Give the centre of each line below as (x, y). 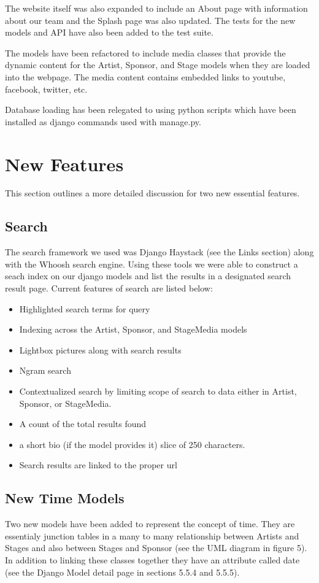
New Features (64, 164)
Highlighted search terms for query (85, 308)
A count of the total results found (83, 424)
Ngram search (45, 370)
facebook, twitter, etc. (46, 89)
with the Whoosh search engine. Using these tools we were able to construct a (152, 264)
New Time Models (65, 498)
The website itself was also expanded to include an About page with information (156, 8)
